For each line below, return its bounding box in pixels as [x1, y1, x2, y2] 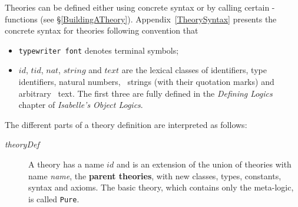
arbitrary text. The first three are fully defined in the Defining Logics [18, 87, 273, 99]
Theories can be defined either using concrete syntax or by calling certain [5, 1, 270, 13]
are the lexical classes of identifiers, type [121, 64, 267, 76]
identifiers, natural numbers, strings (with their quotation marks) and [18, 75, 274, 88]
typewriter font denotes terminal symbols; [18, 44, 179, 56]
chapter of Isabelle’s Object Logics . [18, 98, 143, 111]
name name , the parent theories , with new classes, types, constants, [28, 169, 282, 182]
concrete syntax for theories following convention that [5, 24, 198, 37]
